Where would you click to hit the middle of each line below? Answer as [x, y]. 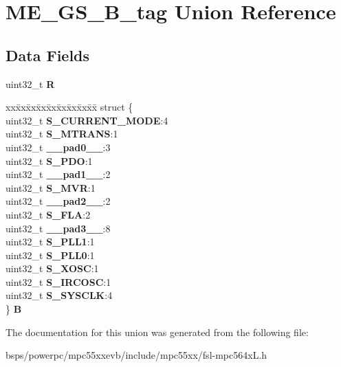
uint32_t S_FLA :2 [48, 214]
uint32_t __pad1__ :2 [58, 174]
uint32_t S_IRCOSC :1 [58, 281]
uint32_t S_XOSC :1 [52, 268]
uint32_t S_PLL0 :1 [50, 255]
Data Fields [48, 55]
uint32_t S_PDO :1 [49, 160]
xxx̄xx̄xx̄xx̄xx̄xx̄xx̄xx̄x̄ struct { [69, 107]
